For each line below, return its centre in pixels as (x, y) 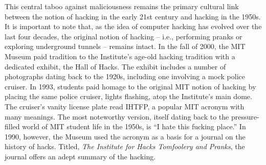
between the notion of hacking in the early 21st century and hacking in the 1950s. (133, 16)
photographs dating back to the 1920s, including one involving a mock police (125, 76)
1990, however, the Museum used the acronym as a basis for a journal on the (125, 136)
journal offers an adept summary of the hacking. (80, 156)
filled (12, 126)
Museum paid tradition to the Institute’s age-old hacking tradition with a (120, 56)
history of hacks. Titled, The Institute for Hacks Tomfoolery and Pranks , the (125, 146)
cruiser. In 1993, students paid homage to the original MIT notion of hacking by (130, 86)
